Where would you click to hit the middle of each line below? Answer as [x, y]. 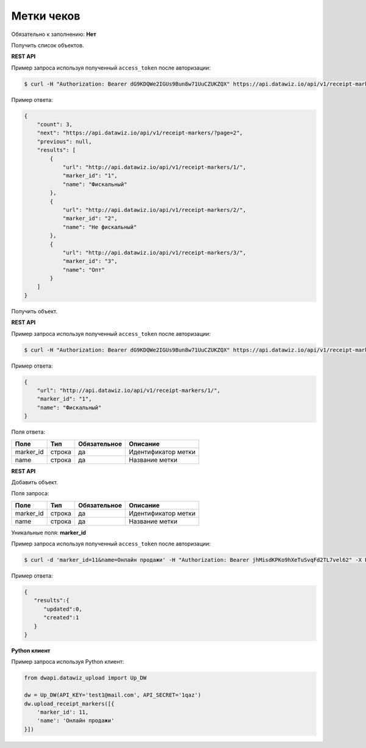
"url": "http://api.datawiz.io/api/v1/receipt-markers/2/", [154, 210]
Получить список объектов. [48, 45]
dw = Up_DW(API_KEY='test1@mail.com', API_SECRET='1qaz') [113, 695]
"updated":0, [63, 609]
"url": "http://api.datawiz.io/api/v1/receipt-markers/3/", [154, 252]
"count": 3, [55, 125]
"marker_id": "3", [90, 261]
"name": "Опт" [84, 270]
